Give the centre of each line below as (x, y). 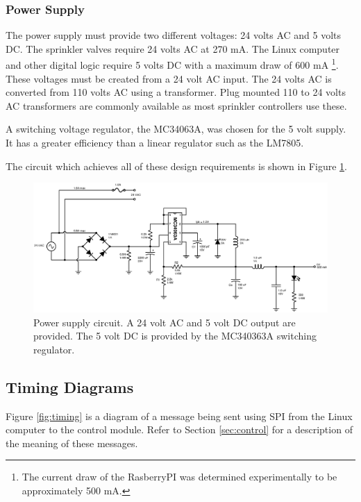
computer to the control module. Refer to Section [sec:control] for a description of (179, 429)
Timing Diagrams (70, 386)
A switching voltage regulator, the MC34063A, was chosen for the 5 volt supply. (176, 129)
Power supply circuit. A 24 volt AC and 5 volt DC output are (165, 322)
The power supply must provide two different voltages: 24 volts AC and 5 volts (174, 35)
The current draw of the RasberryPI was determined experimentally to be (179, 477)
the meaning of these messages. (72, 443)
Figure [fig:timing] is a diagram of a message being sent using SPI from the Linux (179, 416)
